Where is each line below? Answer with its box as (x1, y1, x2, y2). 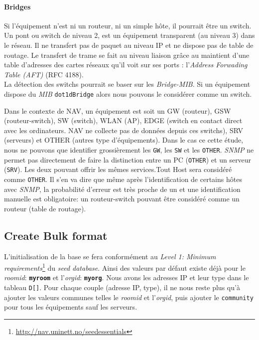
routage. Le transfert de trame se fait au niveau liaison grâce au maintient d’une (4, 49, 250, 60)
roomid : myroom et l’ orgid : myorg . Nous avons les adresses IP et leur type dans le (4, 272, 249, 283)
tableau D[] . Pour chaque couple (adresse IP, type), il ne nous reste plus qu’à (4, 282, 240, 293)
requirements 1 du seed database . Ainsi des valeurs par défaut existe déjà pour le (4, 261, 246, 273)
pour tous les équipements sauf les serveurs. (4, 302, 137, 312)
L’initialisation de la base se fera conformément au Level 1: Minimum (4, 251, 216, 261)
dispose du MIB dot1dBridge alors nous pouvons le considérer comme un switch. (4, 88, 252, 99)
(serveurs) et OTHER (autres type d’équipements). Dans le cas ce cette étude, (4, 135, 244, 145)
